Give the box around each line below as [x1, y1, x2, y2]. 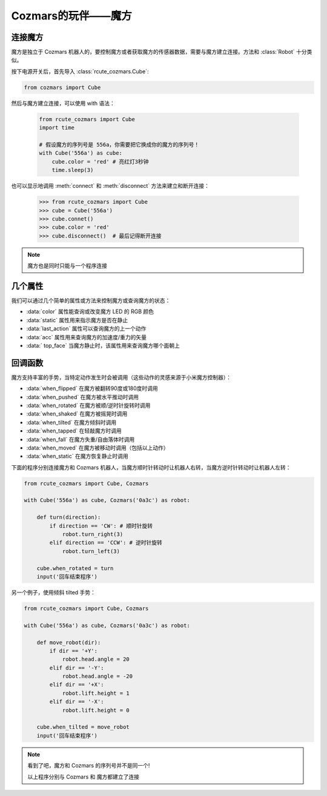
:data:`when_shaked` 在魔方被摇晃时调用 [26, 410, 128, 417]
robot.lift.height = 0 [62, 706, 130, 714]
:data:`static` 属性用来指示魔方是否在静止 [26, 316, 128, 323]
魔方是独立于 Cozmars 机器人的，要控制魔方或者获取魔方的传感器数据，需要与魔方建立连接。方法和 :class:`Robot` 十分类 [11, 48, 312, 56]
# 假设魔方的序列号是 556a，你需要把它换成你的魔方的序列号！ [39, 141, 200, 148]
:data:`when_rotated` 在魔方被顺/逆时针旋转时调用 [26, 402, 151, 409]
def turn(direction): [36, 514, 101, 521]
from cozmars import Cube [24, 84, 101, 91]
